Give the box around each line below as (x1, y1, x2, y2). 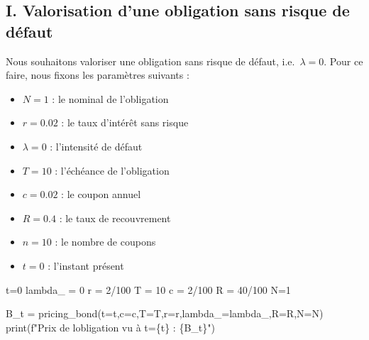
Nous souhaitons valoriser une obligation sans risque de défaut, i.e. (6, 53, 295, 68)
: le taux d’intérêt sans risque (61, 115, 189, 130)
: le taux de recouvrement (59, 210, 171, 225)
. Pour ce (324, 53, 363, 68)
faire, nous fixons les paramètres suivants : (6, 67, 189, 82)
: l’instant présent (48, 258, 124, 273)
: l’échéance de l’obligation (55, 163, 170, 177)
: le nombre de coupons (55, 234, 156, 249)
